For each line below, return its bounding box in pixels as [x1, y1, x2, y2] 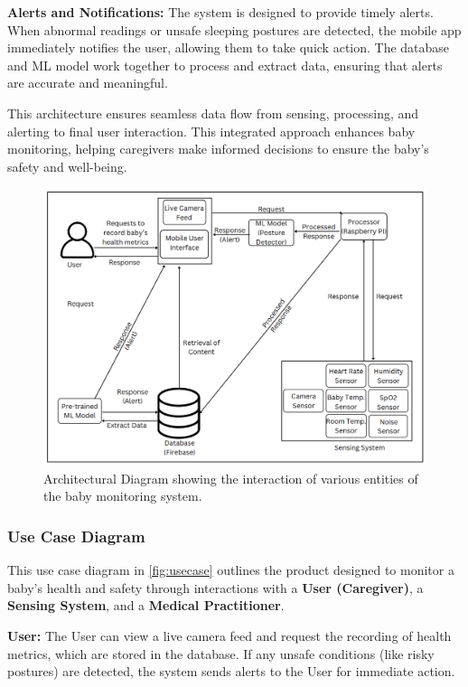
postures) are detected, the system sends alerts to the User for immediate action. [7, 662, 455, 681]
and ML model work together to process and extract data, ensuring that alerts [7, 55, 443, 74]
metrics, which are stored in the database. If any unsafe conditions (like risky [7, 644, 435, 663]
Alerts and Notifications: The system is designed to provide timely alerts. [7, 3, 434, 21]
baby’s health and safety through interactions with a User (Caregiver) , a [7, 578, 424, 597]
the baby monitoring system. [43, 486, 202, 505]
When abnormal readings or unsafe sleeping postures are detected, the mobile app [7, 20, 462, 39]
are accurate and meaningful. [7, 73, 168, 92]
